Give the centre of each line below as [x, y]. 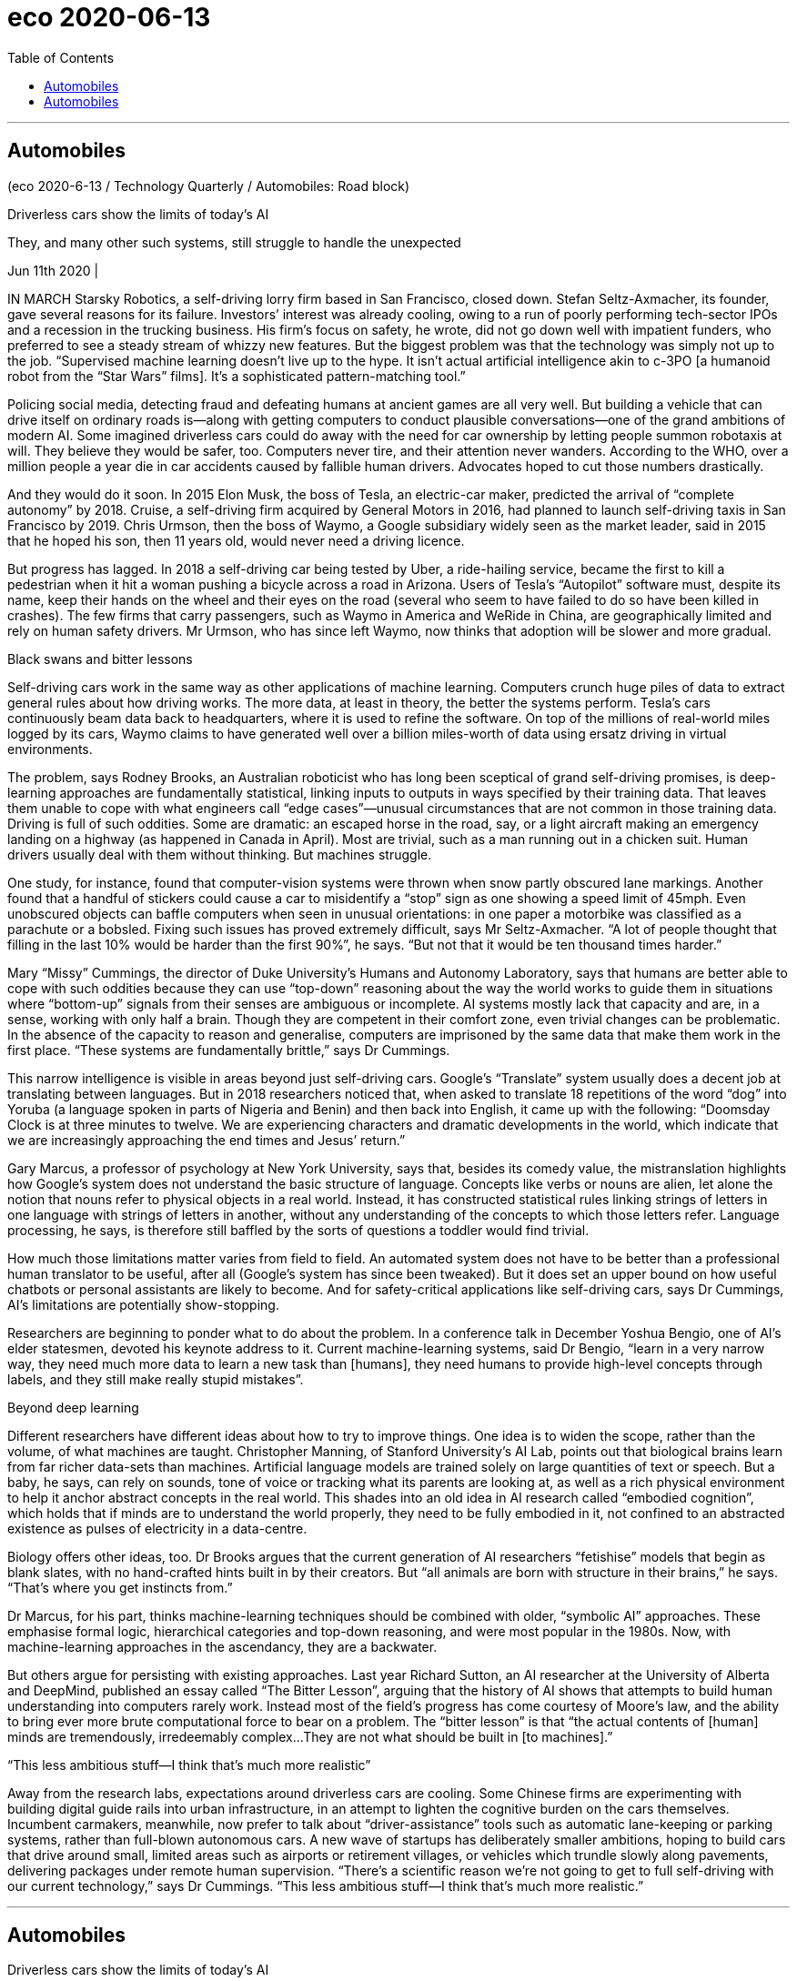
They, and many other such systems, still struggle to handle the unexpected [234, 242]
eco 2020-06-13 [109, 17]
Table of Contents [61, 57]
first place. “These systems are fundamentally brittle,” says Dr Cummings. [229, 1050]
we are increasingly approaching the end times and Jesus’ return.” [207, 1140]
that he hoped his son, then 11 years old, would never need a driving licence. [236, 540]
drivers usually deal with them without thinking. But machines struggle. [220, 854]
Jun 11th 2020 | [53, 270]
